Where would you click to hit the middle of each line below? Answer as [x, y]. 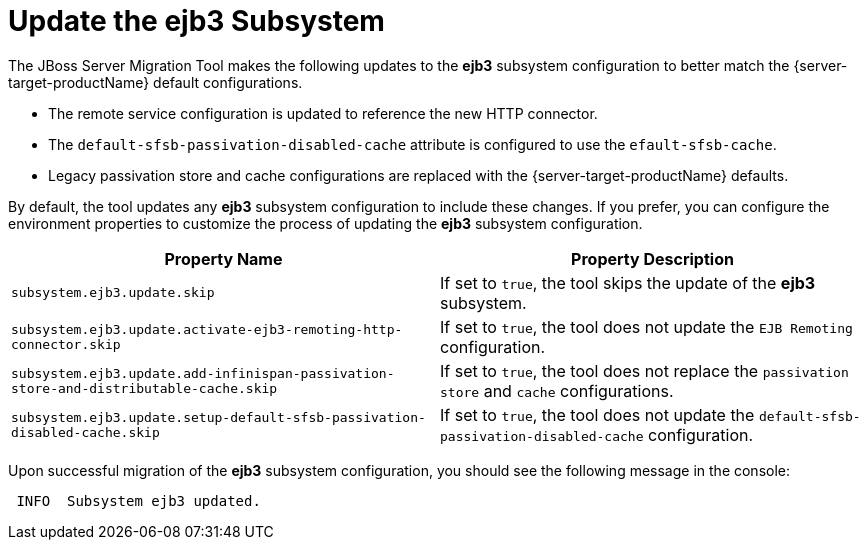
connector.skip [66, 344]
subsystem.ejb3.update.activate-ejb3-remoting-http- [207, 329]
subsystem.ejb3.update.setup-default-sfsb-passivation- [218, 417]
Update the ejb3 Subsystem [196, 21]
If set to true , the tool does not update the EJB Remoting [646, 326]
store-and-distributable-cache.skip [144, 388]
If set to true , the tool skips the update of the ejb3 [628, 282]
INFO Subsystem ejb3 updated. [138, 500]
